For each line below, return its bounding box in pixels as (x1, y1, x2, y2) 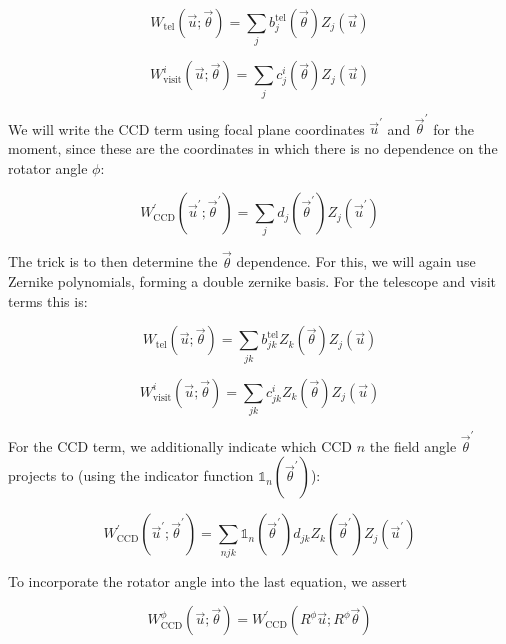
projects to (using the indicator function (8, 465, 254, 486)
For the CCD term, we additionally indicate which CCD (8, 435, 353, 456)
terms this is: (8, 290, 88, 311)
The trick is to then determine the (8, 251, 218, 272)
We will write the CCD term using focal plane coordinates (8, 118, 365, 139)
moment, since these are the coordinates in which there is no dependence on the (8, 137, 498, 158)
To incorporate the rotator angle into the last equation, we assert (8, 570, 408, 591)
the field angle (369, 435, 457, 456)
